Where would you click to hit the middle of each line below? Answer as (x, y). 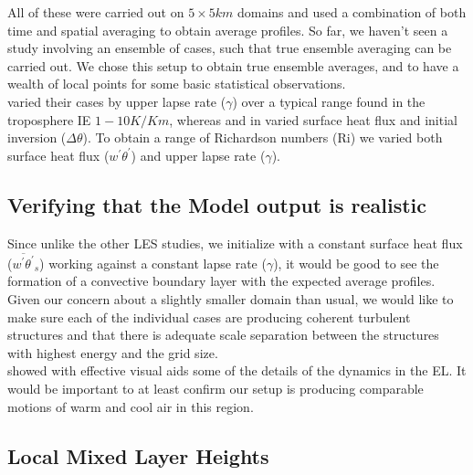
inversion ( (37, 137)
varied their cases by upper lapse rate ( (117, 101)
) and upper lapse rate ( (198, 155)
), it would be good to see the (356, 263)
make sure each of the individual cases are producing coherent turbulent (209, 317)
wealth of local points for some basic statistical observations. (177, 84)
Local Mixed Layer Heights (138, 455)
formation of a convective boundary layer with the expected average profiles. (221, 281)
